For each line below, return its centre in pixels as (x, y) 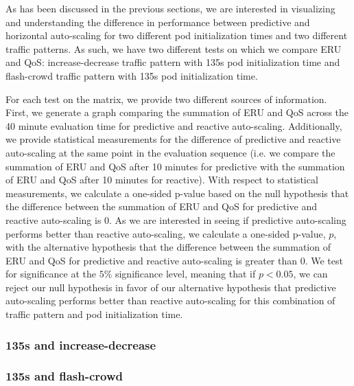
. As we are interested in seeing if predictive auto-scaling (228, 219)
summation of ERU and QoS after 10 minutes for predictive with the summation (175, 166)
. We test (324, 260)
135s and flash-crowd (64, 376)
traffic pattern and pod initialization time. (94, 314)
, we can (310, 274)
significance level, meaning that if (185, 274)
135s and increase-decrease (81, 344)
